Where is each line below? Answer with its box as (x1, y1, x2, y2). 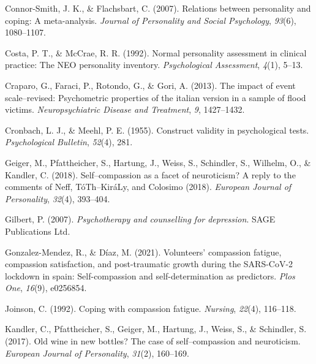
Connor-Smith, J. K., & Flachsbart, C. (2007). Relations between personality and (5, 2, 311, 14)
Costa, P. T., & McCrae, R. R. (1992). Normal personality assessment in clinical (5, 46, 307, 59)
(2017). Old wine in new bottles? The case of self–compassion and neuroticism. (5, 335, 301, 347)
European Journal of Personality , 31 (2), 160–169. (5, 346, 189, 359)
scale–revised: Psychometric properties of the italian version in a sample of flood (5, 91, 306, 104)
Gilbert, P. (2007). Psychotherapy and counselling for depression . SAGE (5, 213, 276, 226)
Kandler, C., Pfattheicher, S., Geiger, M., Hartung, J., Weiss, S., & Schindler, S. (5, 322, 307, 335)
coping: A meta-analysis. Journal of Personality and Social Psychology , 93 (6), (5, 13, 296, 26)
